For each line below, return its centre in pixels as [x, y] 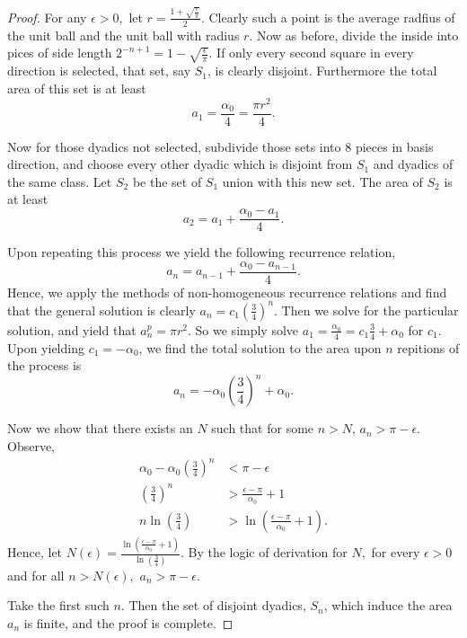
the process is [44, 365]
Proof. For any [47, 17]
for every [396, 552]
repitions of [428, 347]
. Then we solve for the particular [366, 310]
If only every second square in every [315, 53]
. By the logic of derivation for [264, 552]
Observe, [31, 446]
